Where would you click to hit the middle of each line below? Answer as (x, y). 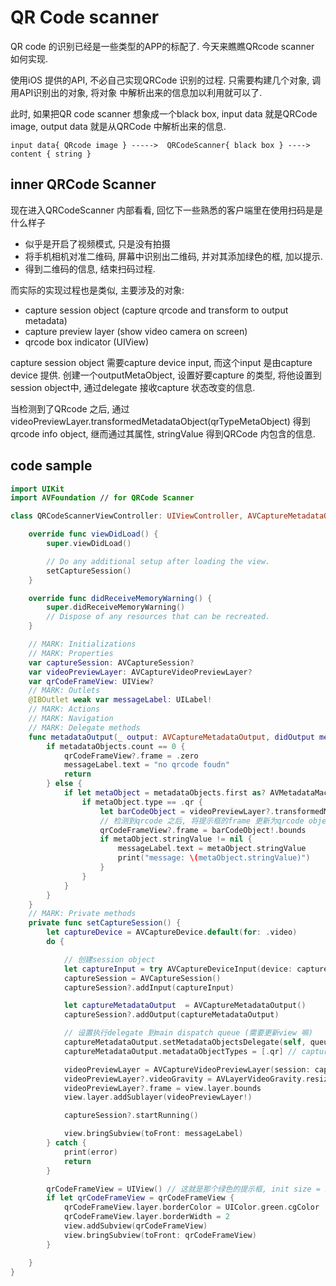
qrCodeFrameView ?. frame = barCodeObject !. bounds (203, 830)
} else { (64, 784)
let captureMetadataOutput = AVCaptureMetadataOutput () (185, 1006)
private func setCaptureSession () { (105, 923)
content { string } (51, 154)
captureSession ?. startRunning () (131, 1116)
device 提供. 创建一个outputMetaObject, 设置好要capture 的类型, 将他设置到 (166, 375)
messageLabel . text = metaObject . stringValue (212, 849)
